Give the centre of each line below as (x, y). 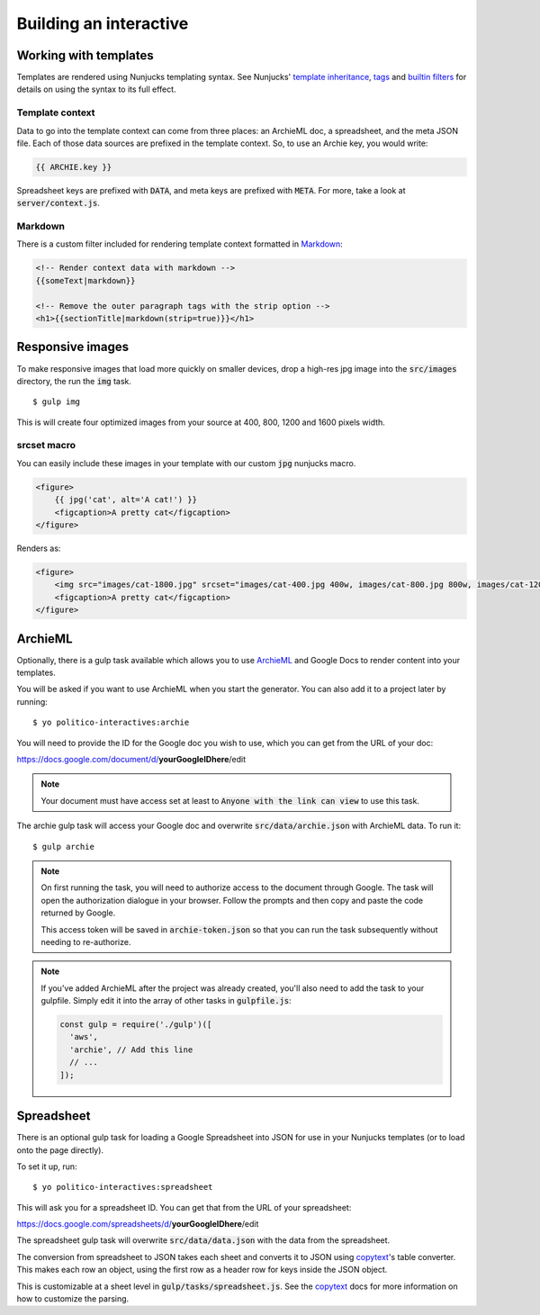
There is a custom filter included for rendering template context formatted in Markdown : (180, 244)
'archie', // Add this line (131, 1049)
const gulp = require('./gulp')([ (136, 1025)
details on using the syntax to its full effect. (96, 89)
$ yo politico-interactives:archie (111, 723)
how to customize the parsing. (73, 1299)
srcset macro (46, 446)
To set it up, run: (47, 1166)
